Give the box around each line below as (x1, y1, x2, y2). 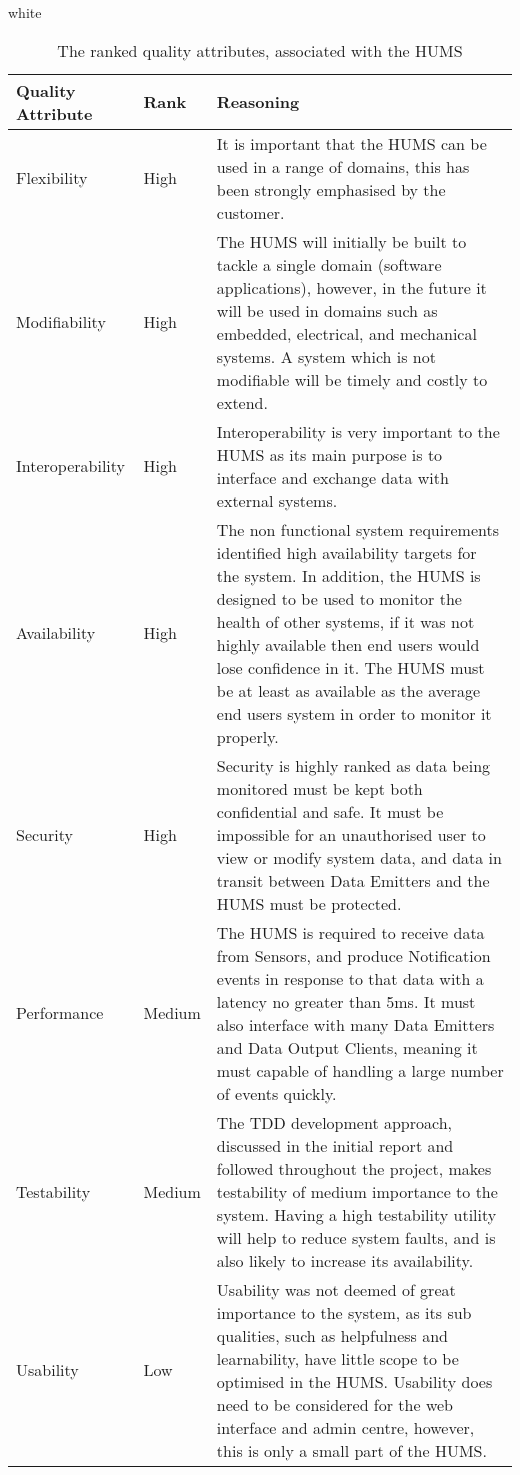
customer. (216, 200, 285, 224)
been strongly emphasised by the (216, 177, 446, 201)
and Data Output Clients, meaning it (216, 1035, 478, 1059)
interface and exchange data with (216, 465, 449, 489)
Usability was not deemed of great (216, 1277, 456, 1301)
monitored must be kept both (216, 776, 423, 800)
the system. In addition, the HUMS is (216, 563, 481, 587)
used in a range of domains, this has (216, 154, 470, 178)
